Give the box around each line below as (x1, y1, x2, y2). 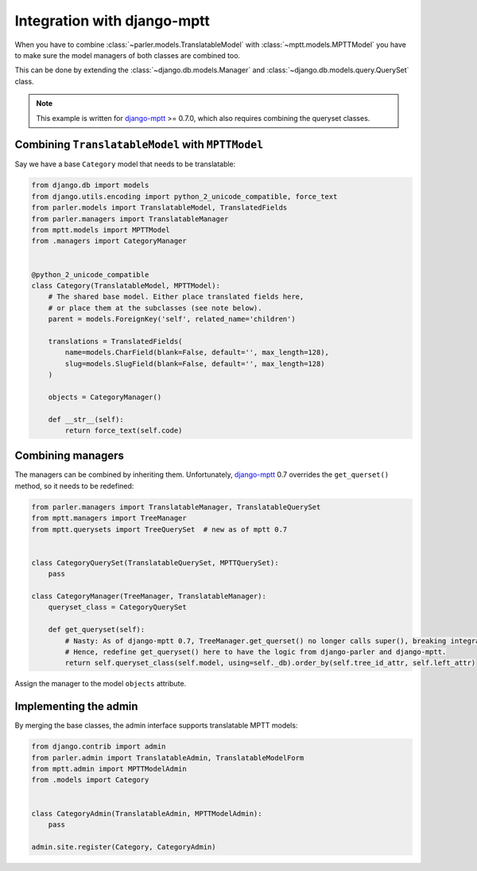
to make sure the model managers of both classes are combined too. (14, 50, 241, 60)
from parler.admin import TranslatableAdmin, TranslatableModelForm (31, 753, 304, 762)
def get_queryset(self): (48, 625, 145, 635)
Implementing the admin (14, 700, 138, 713)
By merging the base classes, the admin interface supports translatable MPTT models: (14, 721, 298, 730)
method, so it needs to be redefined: (14, 481, 134, 490)
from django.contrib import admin (31, 742, 166, 752)
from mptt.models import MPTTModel (31, 225, 170, 234)
